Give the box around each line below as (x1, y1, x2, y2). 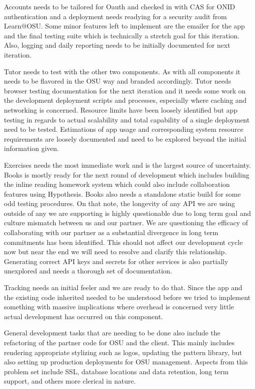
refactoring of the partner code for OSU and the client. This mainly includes (4, 337, 235, 347)
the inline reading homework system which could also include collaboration (4, 179, 230, 189)
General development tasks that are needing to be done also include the (4, 328, 221, 338)
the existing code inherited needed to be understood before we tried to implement (4, 292, 251, 302)
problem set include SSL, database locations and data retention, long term (4, 366, 229, 376)
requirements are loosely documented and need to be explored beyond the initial (4, 133, 247, 144)
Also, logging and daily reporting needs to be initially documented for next (4, 40, 230, 50)
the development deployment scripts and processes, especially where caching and (4, 95, 247, 105)
